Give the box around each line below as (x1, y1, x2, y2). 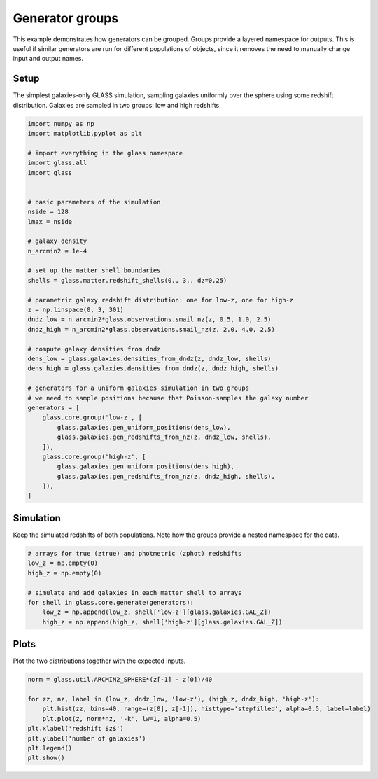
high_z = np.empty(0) (27, 569, 102, 577)
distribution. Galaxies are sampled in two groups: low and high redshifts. (13, 101, 222, 109)
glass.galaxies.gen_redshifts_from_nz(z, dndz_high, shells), (57, 472, 276, 480)
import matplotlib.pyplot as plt (27, 129, 143, 137)
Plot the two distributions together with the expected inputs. (13, 657, 186, 665)
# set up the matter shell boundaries (27, 267, 161, 274)
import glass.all (27, 159, 87, 167)
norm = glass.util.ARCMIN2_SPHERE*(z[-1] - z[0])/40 (27, 675, 213, 684)
